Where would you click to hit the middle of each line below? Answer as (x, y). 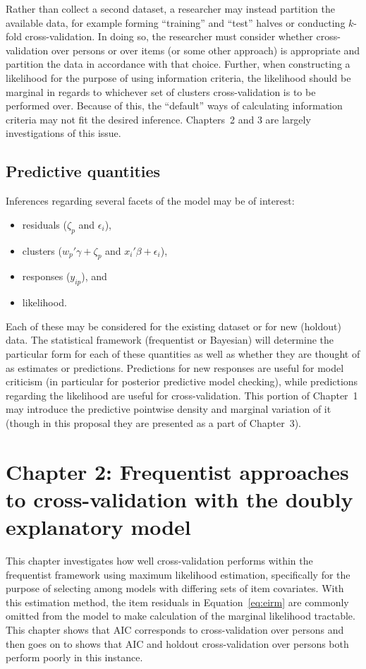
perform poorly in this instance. (74, 657)
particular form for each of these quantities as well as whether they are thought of (183, 353)
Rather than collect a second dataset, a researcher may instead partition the (170, 8)
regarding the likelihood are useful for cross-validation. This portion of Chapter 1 (182, 395)
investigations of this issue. (63, 133)
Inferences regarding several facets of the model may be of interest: (150, 201)
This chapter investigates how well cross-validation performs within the (159, 560)
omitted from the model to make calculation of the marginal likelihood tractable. (181, 616)
